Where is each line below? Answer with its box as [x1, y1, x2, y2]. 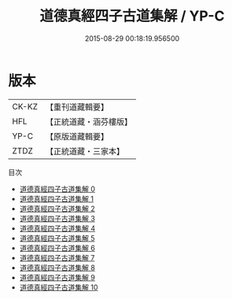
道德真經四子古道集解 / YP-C [39, 7, 225, 25]
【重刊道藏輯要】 [45, 102, 109, 113]
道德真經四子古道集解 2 [19, 204, 96, 213]
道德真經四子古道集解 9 [19, 272, 96, 282]
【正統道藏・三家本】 [45, 146, 124, 157]
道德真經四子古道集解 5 [19, 233, 96, 242]
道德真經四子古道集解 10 [19, 282, 98, 292]
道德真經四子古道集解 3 [19, 213, 96, 223]
